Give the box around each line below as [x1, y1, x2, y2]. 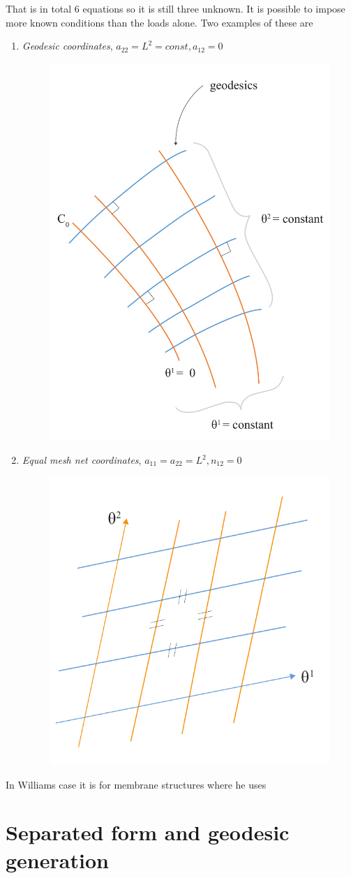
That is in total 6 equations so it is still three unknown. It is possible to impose [6, 1, 345, 15]
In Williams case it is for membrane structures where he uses [6, 777, 267, 791]
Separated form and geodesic [6, 818, 290, 847]
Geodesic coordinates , [22, 38, 113, 53]
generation [6, 845, 109, 874]
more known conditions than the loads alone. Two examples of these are [6, 15, 313, 29]
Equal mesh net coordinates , [22, 453, 142, 467]
